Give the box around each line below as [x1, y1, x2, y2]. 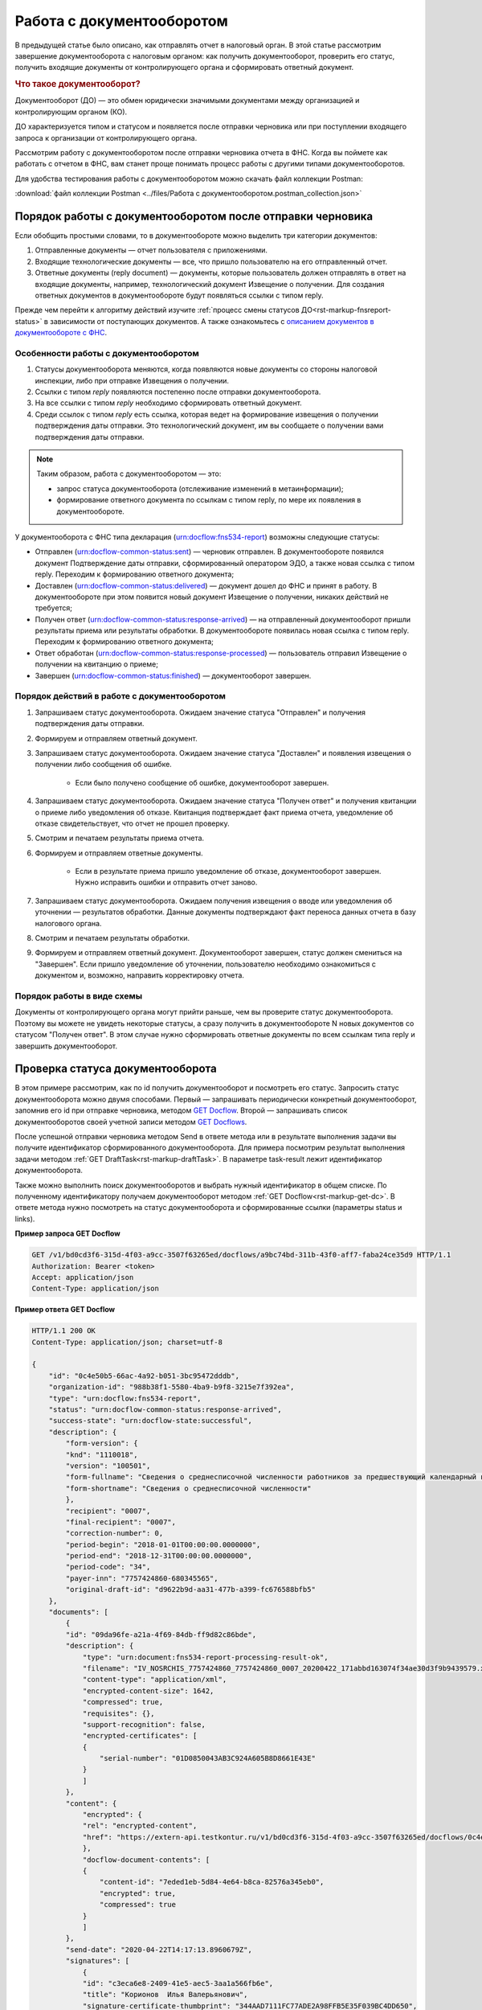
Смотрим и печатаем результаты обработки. [35, 933, 190, 943]
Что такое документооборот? [14, 79, 141, 90]
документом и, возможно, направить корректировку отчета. [35, 970, 245, 980]
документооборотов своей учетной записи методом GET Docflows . [14, 1117, 247, 1126]
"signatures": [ [65, 1956, 130, 1966]
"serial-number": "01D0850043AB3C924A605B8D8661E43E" [99, 1754, 317, 1763]
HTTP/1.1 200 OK [31, 1327, 96, 1335]
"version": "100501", [65, 1461, 151, 1471]
